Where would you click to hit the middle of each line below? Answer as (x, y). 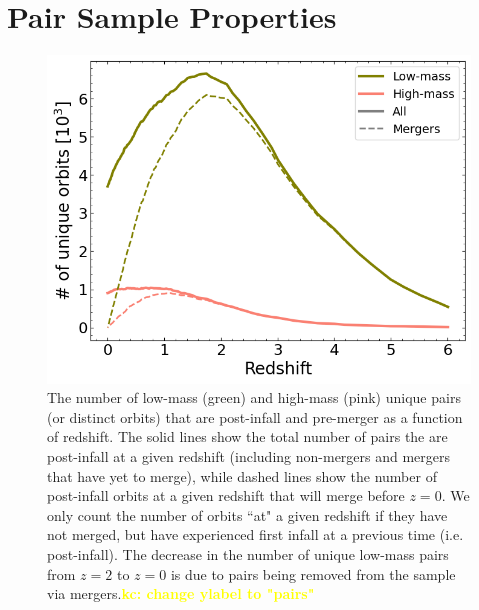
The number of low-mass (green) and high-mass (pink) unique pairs (254, 397)
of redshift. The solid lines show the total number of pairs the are (247, 436)
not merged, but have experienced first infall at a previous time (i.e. (255, 534)
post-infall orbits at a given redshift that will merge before (226, 495)
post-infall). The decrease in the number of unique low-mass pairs (248, 554)
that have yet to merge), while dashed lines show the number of (242, 475)
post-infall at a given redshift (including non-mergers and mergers (249, 456)
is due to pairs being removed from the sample (313, 573)
